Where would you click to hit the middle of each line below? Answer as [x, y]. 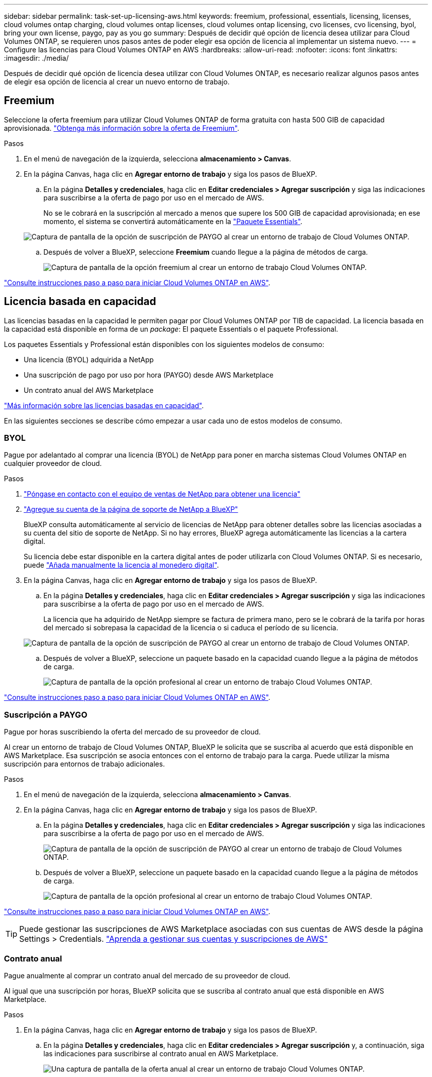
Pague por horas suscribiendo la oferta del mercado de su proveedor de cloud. [132, 732]
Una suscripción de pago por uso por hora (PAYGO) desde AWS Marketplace [149, 375]
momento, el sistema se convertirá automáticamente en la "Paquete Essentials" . [173, 221]
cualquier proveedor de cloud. [53, 463]
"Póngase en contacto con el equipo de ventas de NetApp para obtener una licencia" [162, 494]
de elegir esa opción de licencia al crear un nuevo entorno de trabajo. [117, 82]
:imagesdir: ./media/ [36, 58]
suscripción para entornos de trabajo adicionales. [85, 764]
